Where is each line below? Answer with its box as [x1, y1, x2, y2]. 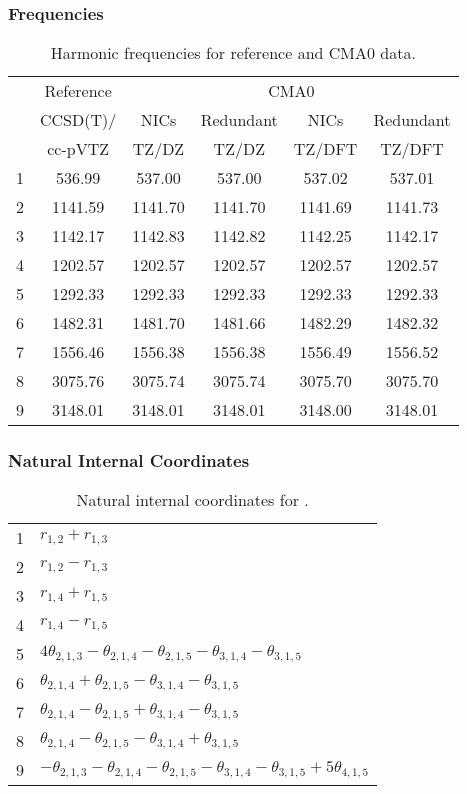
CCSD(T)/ [40, 108, 117, 132]
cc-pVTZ [47, 137, 110, 161]
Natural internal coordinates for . [76, 488, 309, 512]
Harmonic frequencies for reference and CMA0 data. [50, 41, 416, 65]
